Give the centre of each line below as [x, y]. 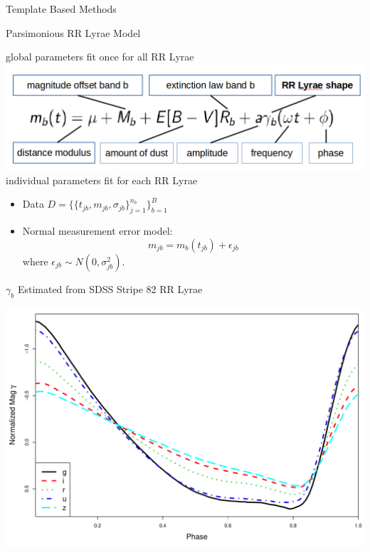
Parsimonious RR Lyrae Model [73, 32]
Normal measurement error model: [97, 231]
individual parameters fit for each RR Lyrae [102, 180]
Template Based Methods [61, 9]
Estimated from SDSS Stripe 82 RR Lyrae [110, 288]
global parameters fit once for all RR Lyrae [100, 57]
